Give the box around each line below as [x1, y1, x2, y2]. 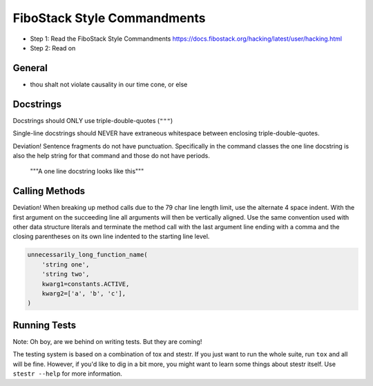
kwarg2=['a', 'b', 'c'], [41, 289, 126, 297]
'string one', [41, 260, 90, 269]
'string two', [41, 270, 90, 278]
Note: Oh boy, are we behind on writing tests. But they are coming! [12, 337, 202, 345]
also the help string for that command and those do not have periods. [12, 151, 211, 160]
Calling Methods [12, 185, 86, 197]
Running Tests [12, 319, 76, 331]
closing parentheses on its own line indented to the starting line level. [12, 232, 210, 241]
